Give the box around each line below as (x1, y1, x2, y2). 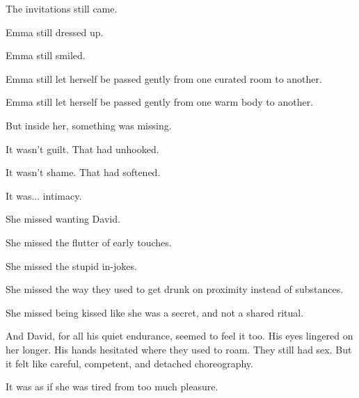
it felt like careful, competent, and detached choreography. (6, 356, 253, 370)
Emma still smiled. (6, 48, 86, 63)
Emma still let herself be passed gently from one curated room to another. (6, 71, 322, 86)
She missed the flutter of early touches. (6, 234, 172, 249)
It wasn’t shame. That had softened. (6, 165, 161, 180)
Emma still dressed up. (6, 24, 104, 39)
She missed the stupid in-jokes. (6, 258, 137, 273)
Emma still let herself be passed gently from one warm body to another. (6, 95, 314, 109)
